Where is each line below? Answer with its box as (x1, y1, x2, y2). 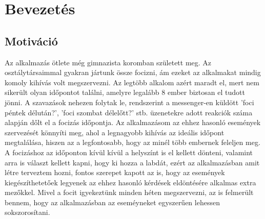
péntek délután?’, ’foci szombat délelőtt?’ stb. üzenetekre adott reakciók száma (5, 107, 253, 117)
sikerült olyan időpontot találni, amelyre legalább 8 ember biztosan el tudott (5, 87, 245, 98)
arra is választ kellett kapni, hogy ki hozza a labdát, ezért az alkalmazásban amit (5, 157, 260, 167)
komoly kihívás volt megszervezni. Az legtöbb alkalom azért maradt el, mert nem (5, 77, 259, 87)
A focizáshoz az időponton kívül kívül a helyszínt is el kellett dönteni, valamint (5, 147, 253, 157)
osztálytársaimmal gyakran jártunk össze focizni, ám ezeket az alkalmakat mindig (5, 67, 261, 78)
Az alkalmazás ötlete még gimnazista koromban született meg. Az (5, 57, 212, 67)
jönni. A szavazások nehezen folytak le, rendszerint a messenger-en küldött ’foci (5, 96, 254, 107)
